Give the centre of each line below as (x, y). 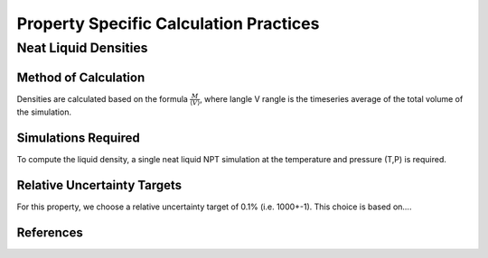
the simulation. (44, 112)
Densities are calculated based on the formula (103, 98)
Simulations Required (78, 138)
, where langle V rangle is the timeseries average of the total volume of (331, 98)
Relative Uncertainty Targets (99, 185)
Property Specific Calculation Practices (168, 23)
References (50, 233)
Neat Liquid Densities (82, 48)
